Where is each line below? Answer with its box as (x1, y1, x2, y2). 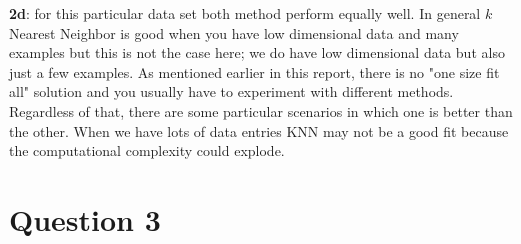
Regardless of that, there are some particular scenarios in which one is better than (9, 100, 513, 121)
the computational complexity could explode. (9, 140, 285, 161)
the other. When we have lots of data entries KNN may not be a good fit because (9, 120, 509, 141)
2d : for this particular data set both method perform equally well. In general (9, 3, 481, 23)
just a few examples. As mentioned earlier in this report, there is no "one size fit (9, 61, 500, 82)
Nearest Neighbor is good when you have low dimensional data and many (9, 22, 459, 43)
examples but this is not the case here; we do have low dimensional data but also (9, 42, 505, 63)
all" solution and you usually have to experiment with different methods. (9, 81, 454, 102)
